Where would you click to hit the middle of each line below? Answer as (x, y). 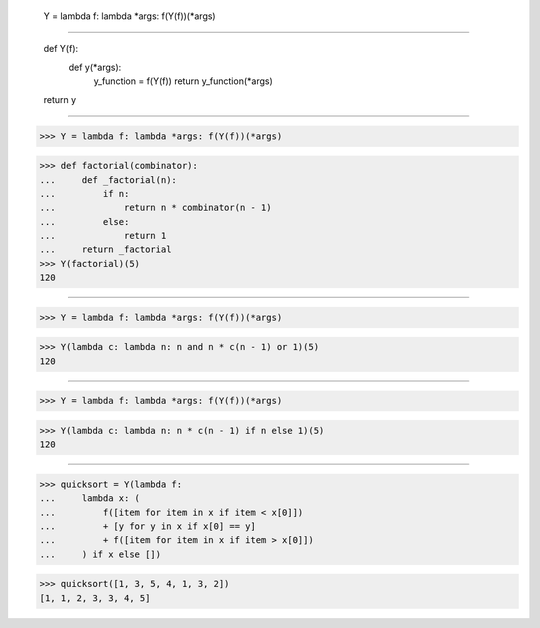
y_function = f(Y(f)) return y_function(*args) (183, 81)
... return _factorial (105, 249)
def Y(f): (61, 49)
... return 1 (103, 236)
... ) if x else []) (100, 554)
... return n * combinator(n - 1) (155, 208)
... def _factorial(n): (108, 179)
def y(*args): (95, 67)
